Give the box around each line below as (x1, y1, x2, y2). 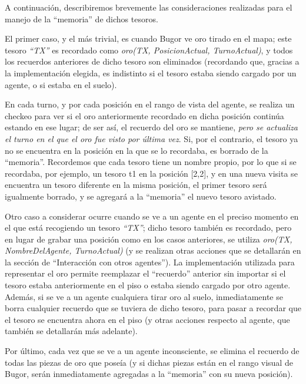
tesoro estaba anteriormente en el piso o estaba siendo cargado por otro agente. (5, 279, 291, 291)
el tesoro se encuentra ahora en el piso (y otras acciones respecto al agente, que (5, 313, 290, 325)
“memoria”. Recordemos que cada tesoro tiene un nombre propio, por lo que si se (5, 156, 297, 168)
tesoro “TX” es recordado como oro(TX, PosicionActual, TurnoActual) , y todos (5, 43, 293, 56)
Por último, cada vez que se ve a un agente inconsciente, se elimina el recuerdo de (5, 345, 300, 357)
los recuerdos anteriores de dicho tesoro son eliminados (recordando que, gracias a (5, 55, 300, 68)
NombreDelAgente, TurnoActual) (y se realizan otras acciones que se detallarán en (5, 244, 301, 257)
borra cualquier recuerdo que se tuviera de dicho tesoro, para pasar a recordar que (5, 302, 301, 314)
